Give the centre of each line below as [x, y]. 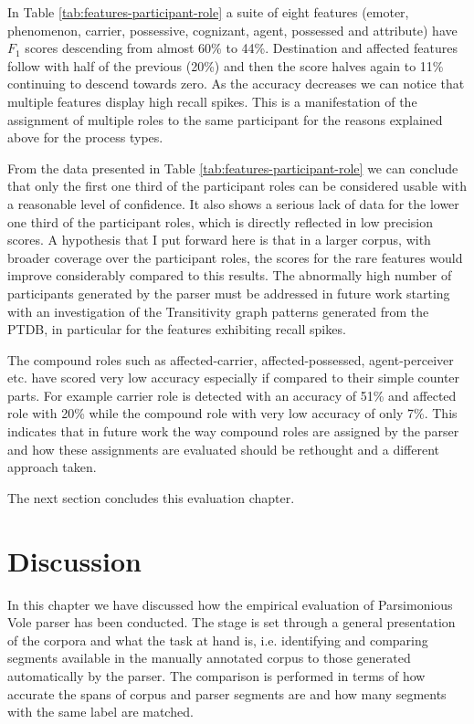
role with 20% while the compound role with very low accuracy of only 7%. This [232, 413]
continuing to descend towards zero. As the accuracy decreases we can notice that [236, 84]
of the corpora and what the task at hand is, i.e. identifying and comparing [218, 640]
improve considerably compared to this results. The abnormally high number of [230, 275]
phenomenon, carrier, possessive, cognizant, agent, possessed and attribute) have [232, 30]
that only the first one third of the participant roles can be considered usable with [237, 186]
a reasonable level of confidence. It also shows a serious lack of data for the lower [233, 203]
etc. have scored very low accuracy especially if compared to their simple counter [234, 378]
